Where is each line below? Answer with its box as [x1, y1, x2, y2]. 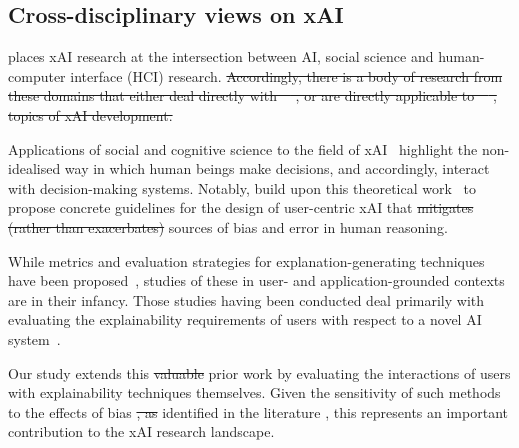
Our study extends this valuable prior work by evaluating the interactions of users [8, 362, 511, 383]
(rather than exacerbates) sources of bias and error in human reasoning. [8, 216, 448, 237]
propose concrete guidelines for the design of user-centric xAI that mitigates [8, 197, 474, 218]
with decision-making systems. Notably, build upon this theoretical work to [8, 177, 476, 198]
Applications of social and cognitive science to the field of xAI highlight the [8, 138, 478, 159]
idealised [8, 158, 61, 179]
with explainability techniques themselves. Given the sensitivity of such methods [8, 382, 501, 403]
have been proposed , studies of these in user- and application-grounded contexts [8, 270, 505, 291]
